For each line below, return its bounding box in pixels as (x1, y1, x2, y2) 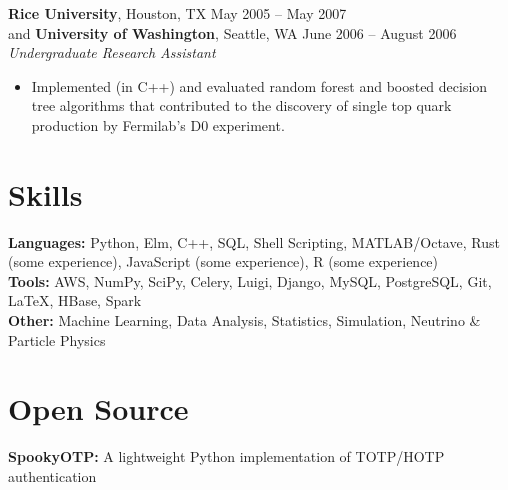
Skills (8, 173, 83, 214)
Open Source (8, 388, 189, 429)
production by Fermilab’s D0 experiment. (31, 114, 285, 135)
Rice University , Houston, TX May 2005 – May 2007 (8, 3, 347, 23)
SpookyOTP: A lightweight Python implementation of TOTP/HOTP (8, 446, 445, 467)
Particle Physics (8, 329, 106, 350)
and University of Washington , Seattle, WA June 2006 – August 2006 (8, 22, 457, 43)
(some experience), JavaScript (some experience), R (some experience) (8, 251, 439, 272)
